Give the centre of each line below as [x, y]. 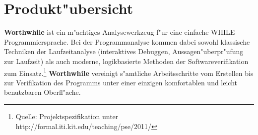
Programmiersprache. [36, 41]
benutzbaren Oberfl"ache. [42, 92]
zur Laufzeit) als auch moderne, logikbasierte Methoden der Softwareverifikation [126, 61]
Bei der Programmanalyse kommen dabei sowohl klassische [160, 41]
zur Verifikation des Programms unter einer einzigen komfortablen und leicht [121, 82]
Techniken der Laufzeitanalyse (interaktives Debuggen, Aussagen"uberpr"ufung [124, 51]
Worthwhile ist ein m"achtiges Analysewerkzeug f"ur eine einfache [106, 32]
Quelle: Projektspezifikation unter [67, 116]
